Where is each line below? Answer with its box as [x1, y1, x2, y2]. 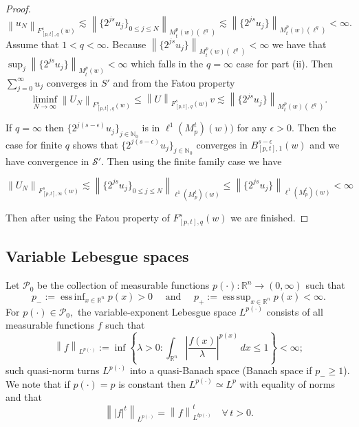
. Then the [291, 120, 336, 135]
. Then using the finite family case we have [101, 153, 282, 168]
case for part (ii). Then [236, 56, 334, 70]
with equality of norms [239, 376, 335, 391]
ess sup [222, 292, 251, 302]
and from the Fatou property [113, 75, 235, 89]
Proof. [6, 1, 31, 15]
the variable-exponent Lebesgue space [77, 304, 237, 318]
